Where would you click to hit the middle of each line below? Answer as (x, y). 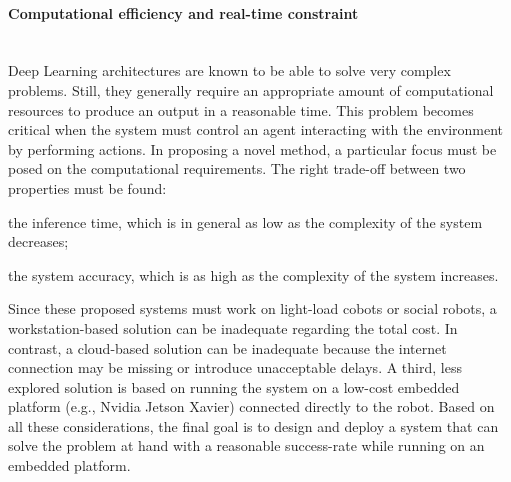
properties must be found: (87, 187)
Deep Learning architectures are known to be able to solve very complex (229, 70)
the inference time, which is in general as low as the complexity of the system (245, 221)
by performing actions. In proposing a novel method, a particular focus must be (252, 148)
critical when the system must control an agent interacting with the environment (256, 129)
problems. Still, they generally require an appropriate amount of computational (251, 89)
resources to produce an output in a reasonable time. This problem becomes (241, 109)
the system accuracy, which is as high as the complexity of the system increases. (253, 274)
